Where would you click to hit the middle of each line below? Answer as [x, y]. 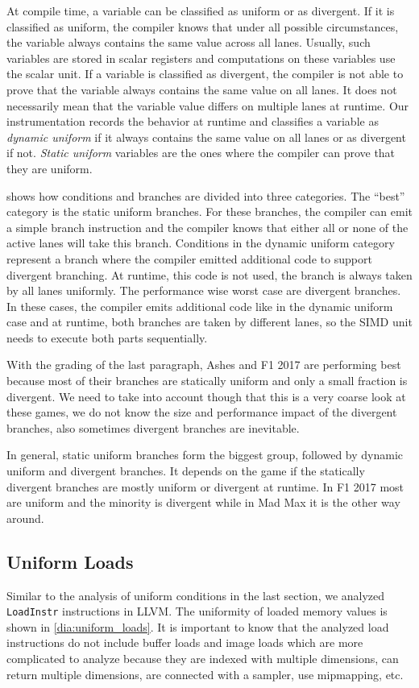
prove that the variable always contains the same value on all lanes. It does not [202, 89]
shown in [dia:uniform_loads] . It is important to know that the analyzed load [198, 626]
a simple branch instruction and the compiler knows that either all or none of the [207, 227]
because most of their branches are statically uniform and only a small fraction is [207, 381]
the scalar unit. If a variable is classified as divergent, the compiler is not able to [205, 74]
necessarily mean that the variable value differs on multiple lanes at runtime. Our [208, 105]
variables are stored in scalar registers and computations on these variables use [201, 58]
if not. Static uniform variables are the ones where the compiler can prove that [201, 153]
